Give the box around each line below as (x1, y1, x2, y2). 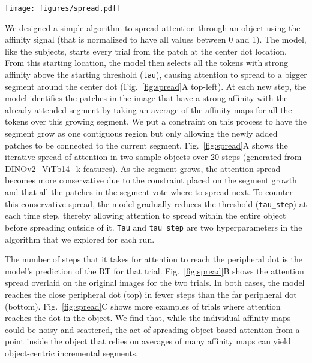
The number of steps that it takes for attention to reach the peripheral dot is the (5, 253, 302, 265)
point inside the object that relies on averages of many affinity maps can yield (5, 335, 291, 347)
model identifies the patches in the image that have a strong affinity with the (5, 92, 288, 104)
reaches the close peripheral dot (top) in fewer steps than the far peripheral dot (5, 288, 297, 300)
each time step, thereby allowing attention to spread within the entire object (5, 209, 286, 222)
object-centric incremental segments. (5, 346, 139, 359)
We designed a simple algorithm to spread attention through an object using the (5, 21, 301, 34)
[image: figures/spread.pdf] (5, 4, 121, 13)
